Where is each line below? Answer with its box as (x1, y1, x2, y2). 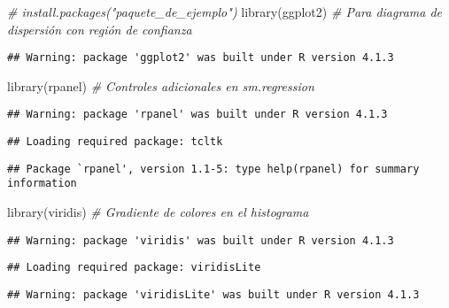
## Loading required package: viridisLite (7, 261, 261, 274)
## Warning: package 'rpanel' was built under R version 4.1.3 (7, 108, 388, 121)
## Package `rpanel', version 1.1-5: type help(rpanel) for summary (7, 162, 420, 175)
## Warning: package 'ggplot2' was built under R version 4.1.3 (7, 51, 394, 65)
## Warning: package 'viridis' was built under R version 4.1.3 (7, 234, 394, 247)
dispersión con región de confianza (7, 19, 192, 38)
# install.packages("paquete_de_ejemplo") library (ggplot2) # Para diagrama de (7, 3, 442, 20)
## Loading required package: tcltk (7, 135, 223, 149)
